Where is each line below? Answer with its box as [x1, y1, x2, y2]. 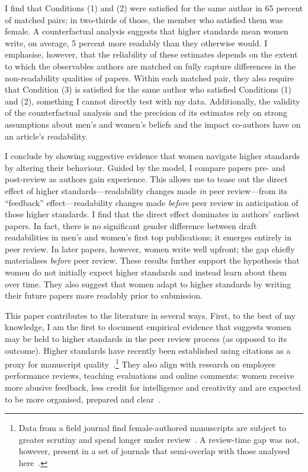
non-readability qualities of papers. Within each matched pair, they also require [5, 71, 294, 84]
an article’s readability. [5, 129, 88, 142]
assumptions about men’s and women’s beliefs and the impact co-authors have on [5, 118, 301, 130]
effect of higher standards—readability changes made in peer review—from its [5, 184, 288, 197]
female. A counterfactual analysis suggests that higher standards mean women [5, 25, 288, 37]
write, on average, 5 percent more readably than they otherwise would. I [5, 36, 268, 49]
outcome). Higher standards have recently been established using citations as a [5, 344, 291, 356]
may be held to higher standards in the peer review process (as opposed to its [5, 332, 287, 345]
